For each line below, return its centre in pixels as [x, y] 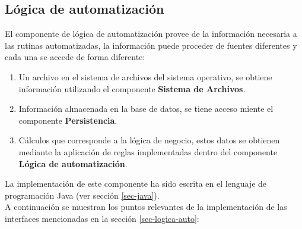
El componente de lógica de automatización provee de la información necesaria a [151, 34]
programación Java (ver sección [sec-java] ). [82, 195]
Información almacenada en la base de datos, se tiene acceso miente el [146, 109]
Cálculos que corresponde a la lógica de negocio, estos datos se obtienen [149, 140]
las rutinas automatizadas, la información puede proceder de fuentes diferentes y [151, 45]
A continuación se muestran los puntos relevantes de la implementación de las [146, 207]
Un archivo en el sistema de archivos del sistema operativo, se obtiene [145, 76]
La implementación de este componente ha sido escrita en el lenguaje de [136, 183]
